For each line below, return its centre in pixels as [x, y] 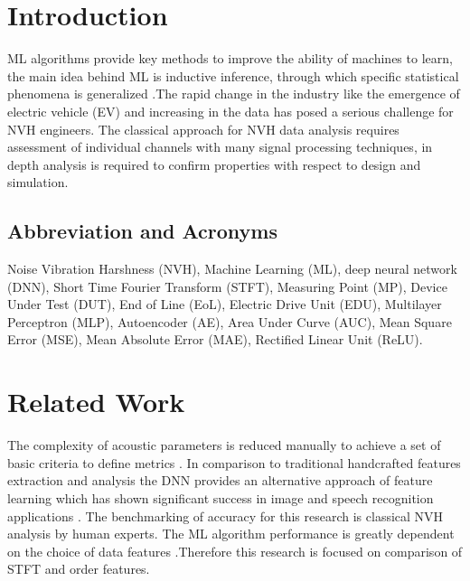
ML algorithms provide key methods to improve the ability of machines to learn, [230, 58]
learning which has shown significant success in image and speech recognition [221, 497]
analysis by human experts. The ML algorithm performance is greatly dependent [231, 534]
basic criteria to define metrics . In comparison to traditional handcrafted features [234, 462]
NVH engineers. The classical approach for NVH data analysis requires [203, 129]
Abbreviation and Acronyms [143, 231]
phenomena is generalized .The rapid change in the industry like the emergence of [234, 94]
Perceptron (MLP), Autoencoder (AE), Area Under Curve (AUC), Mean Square [230, 321]
